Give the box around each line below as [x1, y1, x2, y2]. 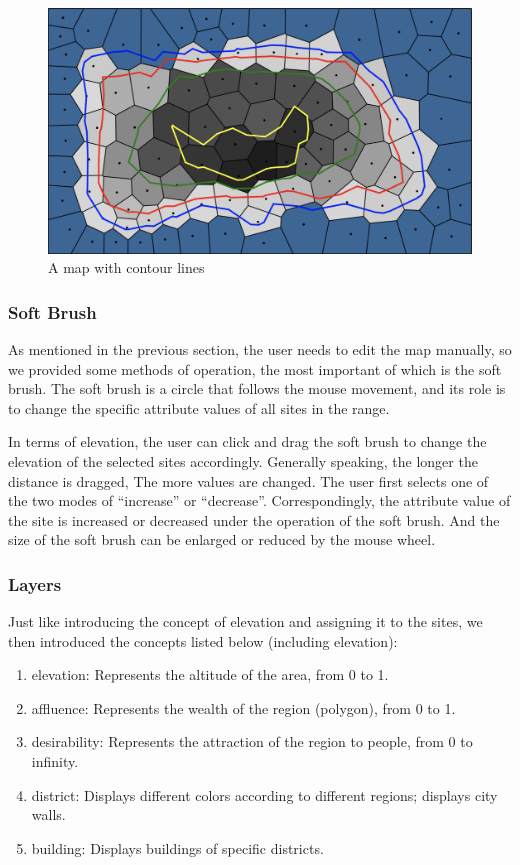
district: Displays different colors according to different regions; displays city [31, 784, 498, 805]
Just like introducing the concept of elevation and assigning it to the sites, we [8, 611, 483, 632]
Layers [8, 571, 62, 596]
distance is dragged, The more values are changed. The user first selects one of [8, 470, 489, 491]
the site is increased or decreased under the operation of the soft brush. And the [8, 509, 500, 530]
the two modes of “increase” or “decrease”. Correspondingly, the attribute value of [8, 490, 511, 511]
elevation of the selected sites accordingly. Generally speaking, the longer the [8, 450, 478, 471]
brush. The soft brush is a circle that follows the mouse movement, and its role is [8, 378, 506, 399]
